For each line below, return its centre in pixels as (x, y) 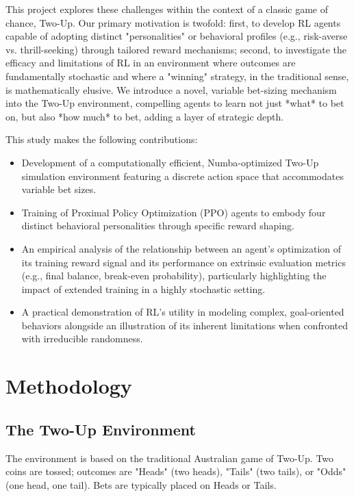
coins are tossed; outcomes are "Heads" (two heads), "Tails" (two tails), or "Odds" (176, 471)
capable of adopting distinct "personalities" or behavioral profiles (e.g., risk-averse (177, 36)
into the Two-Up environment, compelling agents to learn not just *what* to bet (175, 103)
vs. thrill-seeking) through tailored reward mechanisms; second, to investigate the (176, 49)
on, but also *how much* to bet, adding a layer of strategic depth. (145, 116)
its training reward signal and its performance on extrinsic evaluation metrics (184, 262)
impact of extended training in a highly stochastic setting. (143, 289)
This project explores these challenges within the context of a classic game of (167, 9)
